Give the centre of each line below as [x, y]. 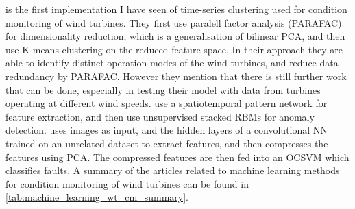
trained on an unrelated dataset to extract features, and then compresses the [167, 143]
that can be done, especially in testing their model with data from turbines [163, 89]
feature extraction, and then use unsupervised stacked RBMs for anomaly [160, 116]
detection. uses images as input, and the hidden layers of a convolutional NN [167, 130]
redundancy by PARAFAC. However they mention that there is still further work [176, 76]
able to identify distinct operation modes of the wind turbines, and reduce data [172, 63]
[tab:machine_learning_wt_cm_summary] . [97, 197]
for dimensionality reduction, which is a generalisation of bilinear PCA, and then [175, 36]
